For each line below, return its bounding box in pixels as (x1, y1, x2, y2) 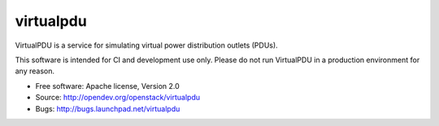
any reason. (15, 66, 55, 76)
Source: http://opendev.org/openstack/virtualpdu (35, 93, 201, 103)
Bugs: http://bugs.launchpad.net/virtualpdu (35, 103, 180, 113)
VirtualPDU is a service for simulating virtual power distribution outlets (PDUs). (15, 40, 278, 50)
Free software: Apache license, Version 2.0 (35, 81, 180, 90)
